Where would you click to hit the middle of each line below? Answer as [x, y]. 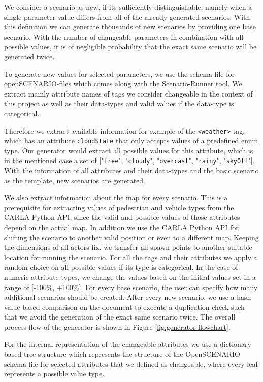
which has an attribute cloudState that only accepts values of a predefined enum [131, 140]
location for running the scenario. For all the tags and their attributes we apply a [131, 257]
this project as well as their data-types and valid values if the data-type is [119, 103]
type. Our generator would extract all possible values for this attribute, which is [129, 150]
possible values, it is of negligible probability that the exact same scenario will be [130, 46]
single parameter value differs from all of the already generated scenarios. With [127, 17]
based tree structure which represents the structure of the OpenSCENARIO [122, 354]
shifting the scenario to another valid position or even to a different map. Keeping [131, 237]
